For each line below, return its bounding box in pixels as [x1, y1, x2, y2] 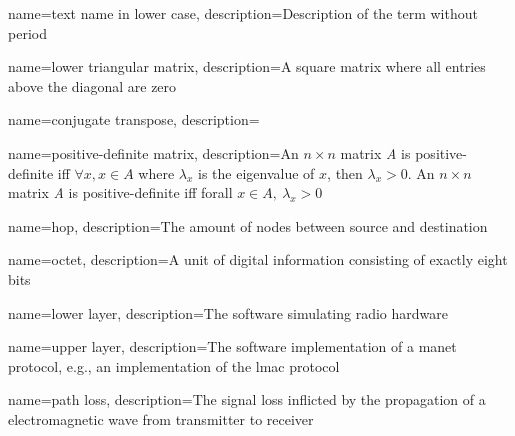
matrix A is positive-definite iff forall [8, 182, 233, 203]
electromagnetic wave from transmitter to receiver [8, 408, 314, 429]
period [8, 22, 47, 43]
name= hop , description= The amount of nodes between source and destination [8, 215, 488, 236]
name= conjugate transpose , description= [8, 109, 260, 130]
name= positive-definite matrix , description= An [8, 142, 299, 163]
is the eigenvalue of [198, 162, 315, 183]
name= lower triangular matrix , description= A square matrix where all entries [8, 56, 486, 77]
